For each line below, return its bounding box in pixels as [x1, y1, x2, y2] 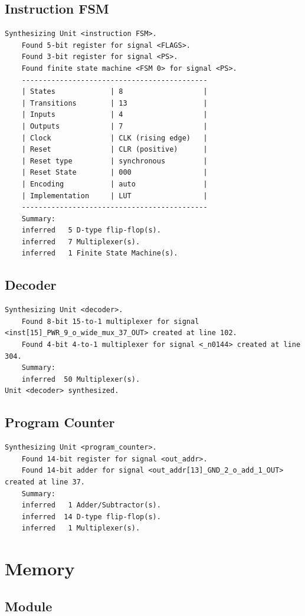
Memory [5, 556, 75, 581]
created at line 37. [5, 478, 86, 487]
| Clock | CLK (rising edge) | [21, 133, 208, 142]
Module [5, 597, 53, 615]
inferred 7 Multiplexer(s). [21, 237, 140, 246]
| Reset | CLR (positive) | [21, 145, 208, 154]
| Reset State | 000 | [21, 168, 208, 177]
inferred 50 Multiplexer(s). [21, 375, 140, 384]
